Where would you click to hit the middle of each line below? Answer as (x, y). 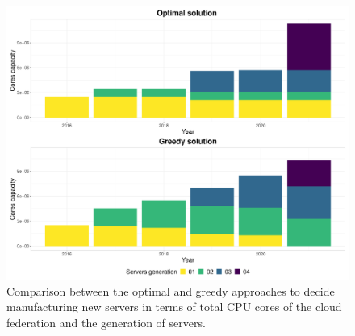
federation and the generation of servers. (106, 322)
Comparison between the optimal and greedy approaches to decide (171, 290)
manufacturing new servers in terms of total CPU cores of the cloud (174, 307)
